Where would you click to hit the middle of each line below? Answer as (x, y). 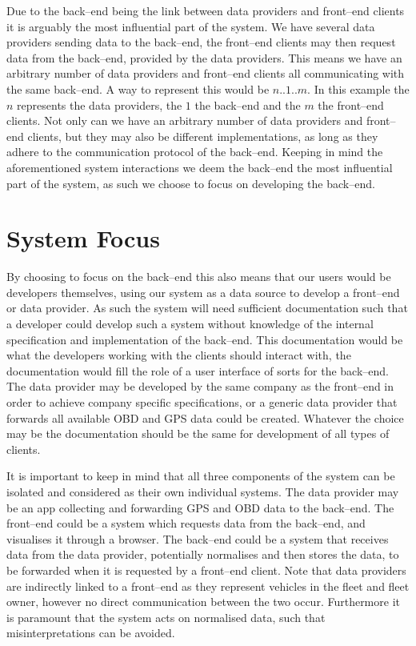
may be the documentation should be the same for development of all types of (198, 433)
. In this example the (358, 88)
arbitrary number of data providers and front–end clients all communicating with (206, 73)
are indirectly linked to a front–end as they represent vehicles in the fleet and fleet (208, 586)
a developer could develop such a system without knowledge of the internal (190, 324)
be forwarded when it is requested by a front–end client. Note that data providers (206, 570)
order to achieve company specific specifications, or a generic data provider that (202, 402)
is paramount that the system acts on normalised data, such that (166, 617)
